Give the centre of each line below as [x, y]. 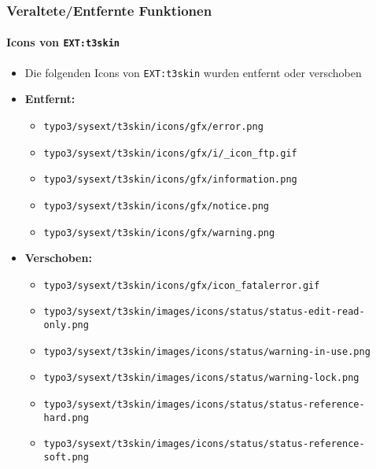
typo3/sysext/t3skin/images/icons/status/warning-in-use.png [207, 351]
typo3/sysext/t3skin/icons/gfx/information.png [170, 180]
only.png [66, 325]
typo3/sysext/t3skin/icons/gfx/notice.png [156, 206]
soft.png [66, 458]
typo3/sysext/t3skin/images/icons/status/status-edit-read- [204, 312]
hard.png [66, 417]
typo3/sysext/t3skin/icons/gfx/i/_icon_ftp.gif [170, 153]
